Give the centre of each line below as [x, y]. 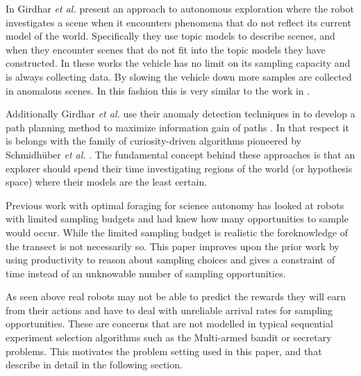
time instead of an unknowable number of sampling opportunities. [146, 273]
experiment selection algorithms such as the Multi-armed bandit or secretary [169, 337]
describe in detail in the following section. [94, 365]
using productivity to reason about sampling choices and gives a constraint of [170, 260]
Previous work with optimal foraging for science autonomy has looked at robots [175, 205]
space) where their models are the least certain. [107, 182]
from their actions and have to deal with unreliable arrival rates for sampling [169, 310]
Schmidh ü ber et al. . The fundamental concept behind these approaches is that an [180, 154]
